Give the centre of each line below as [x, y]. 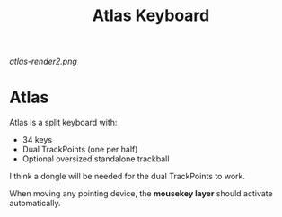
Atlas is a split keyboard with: [63, 123]
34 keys [37, 140]
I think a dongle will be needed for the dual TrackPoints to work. [127, 177]
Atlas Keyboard [151, 16]
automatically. [35, 204]
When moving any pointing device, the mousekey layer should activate [141, 194]
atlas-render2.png [44, 61]
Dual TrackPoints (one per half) [80, 150]
